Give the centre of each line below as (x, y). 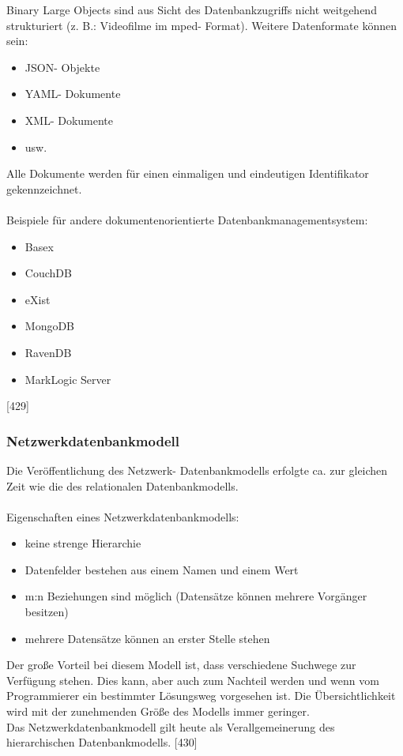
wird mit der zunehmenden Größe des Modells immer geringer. (158, 711)
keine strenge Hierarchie (83, 543)
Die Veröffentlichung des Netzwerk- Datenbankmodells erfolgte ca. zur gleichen (197, 470)
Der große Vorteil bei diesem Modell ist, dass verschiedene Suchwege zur (181, 665)
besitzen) (47, 612)
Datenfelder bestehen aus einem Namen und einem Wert (162, 569)
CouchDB (48, 273)
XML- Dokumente (69, 120)
